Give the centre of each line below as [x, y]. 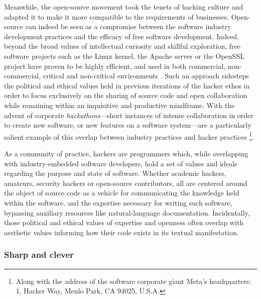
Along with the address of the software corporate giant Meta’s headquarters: [134, 281]
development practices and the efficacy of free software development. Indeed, [122, 36]
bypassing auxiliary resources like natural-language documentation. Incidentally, [127, 212]
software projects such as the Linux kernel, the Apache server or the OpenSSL [124, 56]
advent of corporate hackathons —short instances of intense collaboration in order [129, 115]
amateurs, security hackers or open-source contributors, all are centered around [126, 183]
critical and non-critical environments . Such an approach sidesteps [146, 76]
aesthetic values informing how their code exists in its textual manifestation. [121, 232]
